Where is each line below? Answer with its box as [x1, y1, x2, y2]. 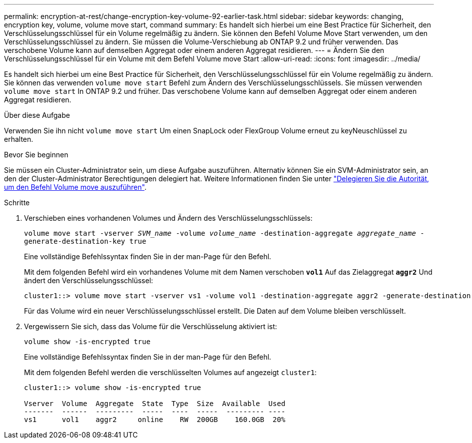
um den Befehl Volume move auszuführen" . [4, 183, 146, 191]
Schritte [4, 198, 30, 207]
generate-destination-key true [24, 237, 146, 245]
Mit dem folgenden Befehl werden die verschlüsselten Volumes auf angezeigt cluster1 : [24, 368, 317, 377]
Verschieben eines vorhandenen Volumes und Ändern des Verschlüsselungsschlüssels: [24, 214, 313, 222]
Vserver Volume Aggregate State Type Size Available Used [24, 400, 285, 408]
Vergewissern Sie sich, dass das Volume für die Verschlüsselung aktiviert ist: [24, 322, 277, 331]
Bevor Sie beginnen [4, 150, 68, 159]
